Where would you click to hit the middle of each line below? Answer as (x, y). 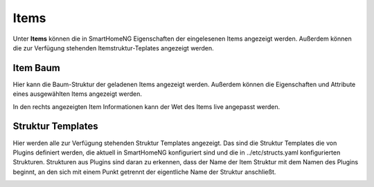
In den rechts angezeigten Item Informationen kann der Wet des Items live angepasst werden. (146, 106)
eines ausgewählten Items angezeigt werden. (77, 94)
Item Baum (36, 68)
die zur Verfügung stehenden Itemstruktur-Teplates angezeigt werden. (113, 48)
